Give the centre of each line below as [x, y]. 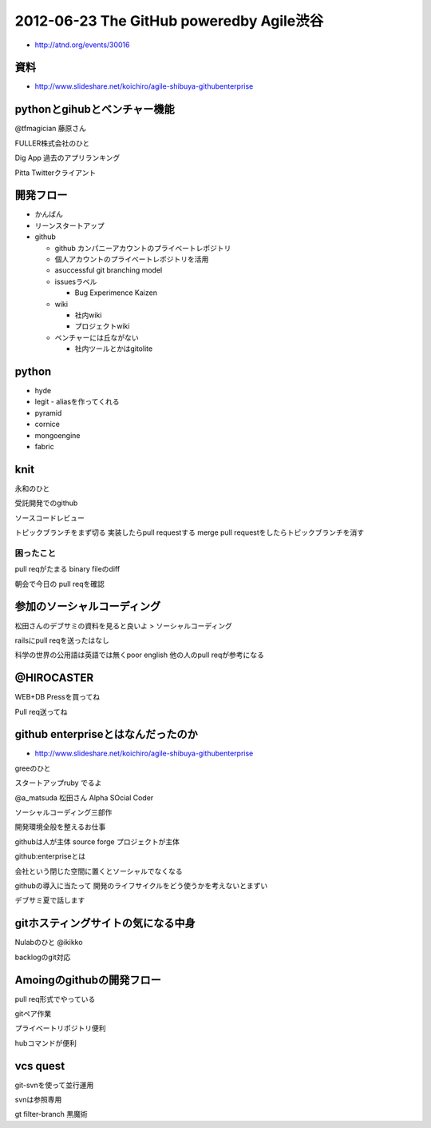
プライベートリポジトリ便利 [60, 1028]
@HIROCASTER [54, 678]
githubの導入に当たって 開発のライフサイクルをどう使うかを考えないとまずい [141, 886]
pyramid [48, 413]
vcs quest [40, 1066]
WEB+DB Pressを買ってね [57, 697]
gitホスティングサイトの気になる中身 [105, 923]
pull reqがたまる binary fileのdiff [67, 569]
